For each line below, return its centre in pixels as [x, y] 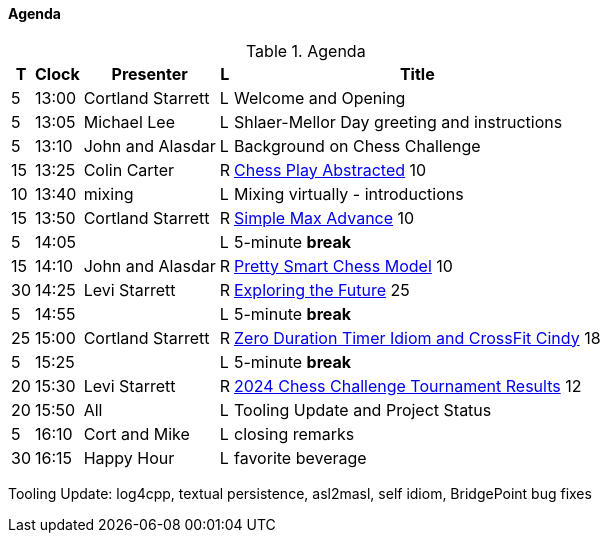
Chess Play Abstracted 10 [330, 169]
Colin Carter [129, 169]
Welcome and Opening [320, 97]
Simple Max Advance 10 [324, 217]
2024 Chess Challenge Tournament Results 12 [408, 385]
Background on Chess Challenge [357, 145]
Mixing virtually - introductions [349, 193]
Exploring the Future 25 [322, 289]
